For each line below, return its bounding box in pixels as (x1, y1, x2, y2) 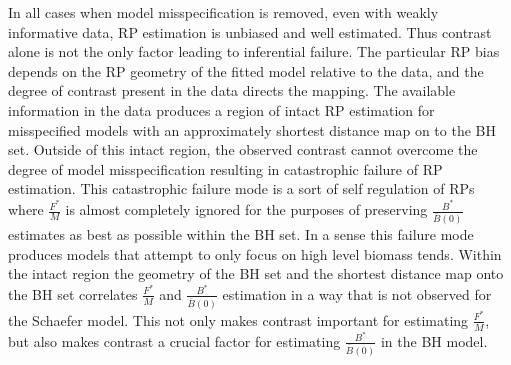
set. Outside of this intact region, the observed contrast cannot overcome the (8, 139, 478, 160)
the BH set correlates (8, 283, 138, 304)
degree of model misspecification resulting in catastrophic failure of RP (8, 158, 443, 179)
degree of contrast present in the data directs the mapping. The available (8, 80, 456, 101)
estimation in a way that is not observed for (222, 283, 492, 304)
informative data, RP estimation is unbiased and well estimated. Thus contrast (8, 21, 492, 42)
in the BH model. (380, 330, 488, 351)
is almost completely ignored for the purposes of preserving (65, 199, 428, 220)
